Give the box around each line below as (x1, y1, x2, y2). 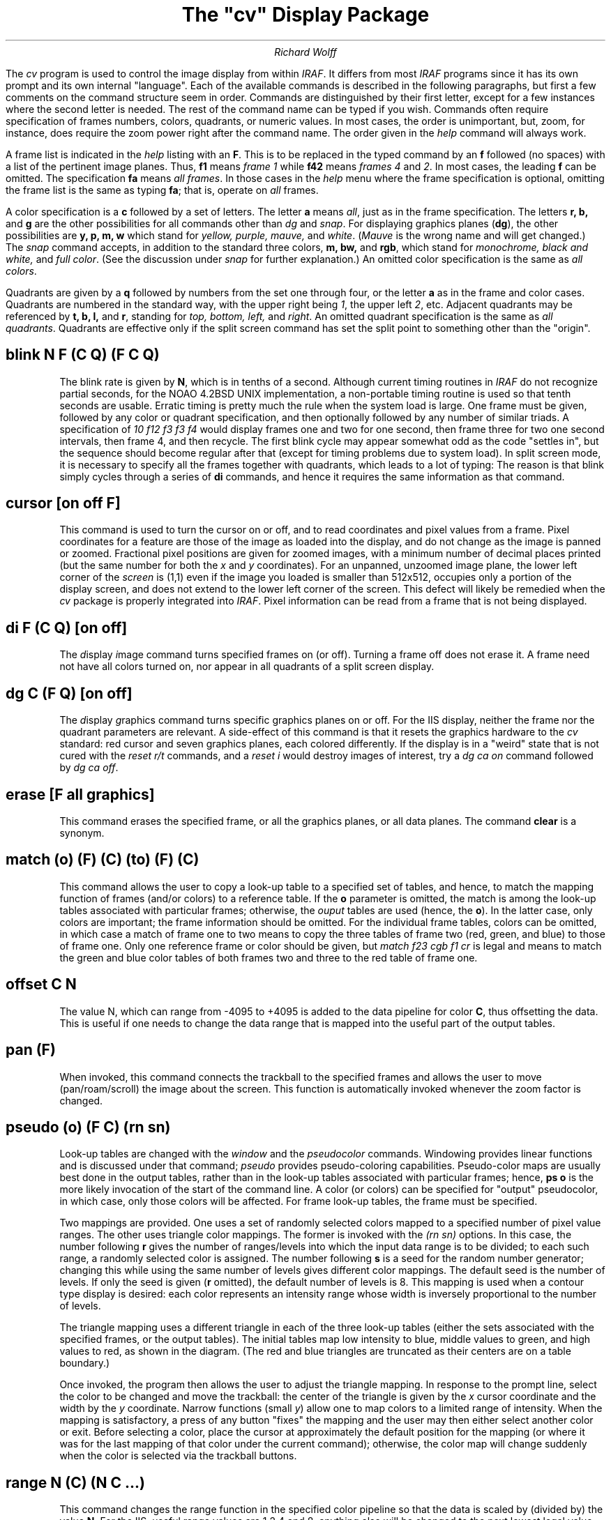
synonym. (59, 826, 105, 839)
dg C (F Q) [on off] (6, 684, 133, 702)
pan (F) (6, 1041, 56, 1059)
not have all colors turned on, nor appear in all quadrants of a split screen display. (59, 660, 435, 673)
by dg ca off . (59, 761, 119, 774)
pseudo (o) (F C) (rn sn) (6, 1118, 171, 1136)
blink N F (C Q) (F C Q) (6, 346, 160, 364)
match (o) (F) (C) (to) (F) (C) (6, 851, 199, 869)
